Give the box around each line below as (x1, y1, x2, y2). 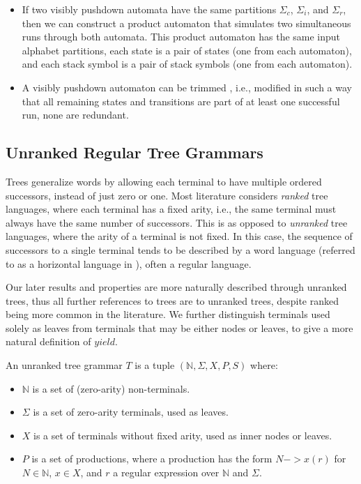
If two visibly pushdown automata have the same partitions (22, 2, 277, 16)
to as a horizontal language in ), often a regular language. (6, 256, 252, 271)
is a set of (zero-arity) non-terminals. (32, 381, 190, 395)
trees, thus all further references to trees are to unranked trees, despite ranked (6, 293, 339, 308)
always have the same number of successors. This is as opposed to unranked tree (6, 215, 348, 229)
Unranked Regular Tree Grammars (6, 142, 263, 163)
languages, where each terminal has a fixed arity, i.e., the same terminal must (6, 202, 337, 216)
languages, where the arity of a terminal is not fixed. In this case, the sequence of (6, 229, 353, 243)
